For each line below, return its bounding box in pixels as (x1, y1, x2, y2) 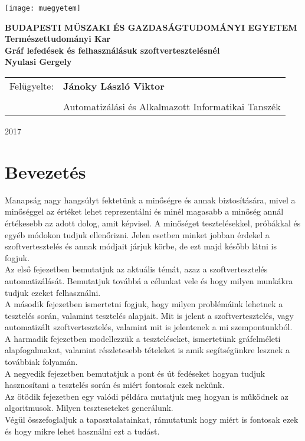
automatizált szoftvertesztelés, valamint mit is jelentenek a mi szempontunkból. (5, 321, 293, 333)
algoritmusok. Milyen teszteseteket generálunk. (5, 401, 173, 414)
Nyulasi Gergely (5, 55, 72, 68)
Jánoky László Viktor (63, 79, 165, 93)
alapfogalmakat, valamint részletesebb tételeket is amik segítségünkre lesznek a (5, 344, 290, 356)
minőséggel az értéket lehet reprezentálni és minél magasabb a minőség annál (5, 205, 284, 218)
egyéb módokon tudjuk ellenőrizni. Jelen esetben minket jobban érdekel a (5, 228, 270, 241)
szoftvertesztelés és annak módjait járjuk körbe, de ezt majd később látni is (5, 240, 277, 252)
